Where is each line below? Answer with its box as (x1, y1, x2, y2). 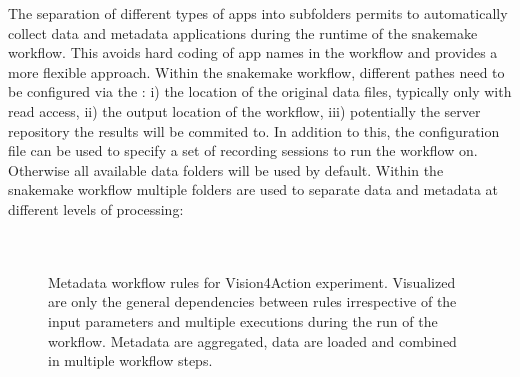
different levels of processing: (8, 198, 184, 219)
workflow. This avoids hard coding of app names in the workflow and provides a (8, 42, 498, 63)
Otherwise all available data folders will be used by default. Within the (8, 159, 444, 180)
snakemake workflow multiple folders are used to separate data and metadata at (8, 179, 499, 200)
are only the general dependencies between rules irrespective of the (48, 291, 457, 312)
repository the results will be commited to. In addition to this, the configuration (8, 120, 500, 141)
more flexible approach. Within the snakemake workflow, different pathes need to (8, 61, 505, 82)
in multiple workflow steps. (48, 350, 213, 371)
